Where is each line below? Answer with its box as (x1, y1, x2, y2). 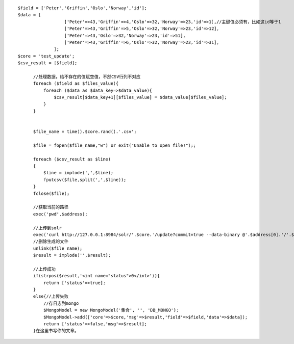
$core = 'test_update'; (18, 53, 75, 59)
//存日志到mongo (43, 300, 79, 306)
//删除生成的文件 (33, 238, 69, 244)
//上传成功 (33, 266, 56, 272)
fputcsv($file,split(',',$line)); (43, 177, 127, 183)
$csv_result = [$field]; (18, 60, 77, 66)
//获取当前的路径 (33, 204, 69, 210)
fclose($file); (33, 190, 70, 196)
